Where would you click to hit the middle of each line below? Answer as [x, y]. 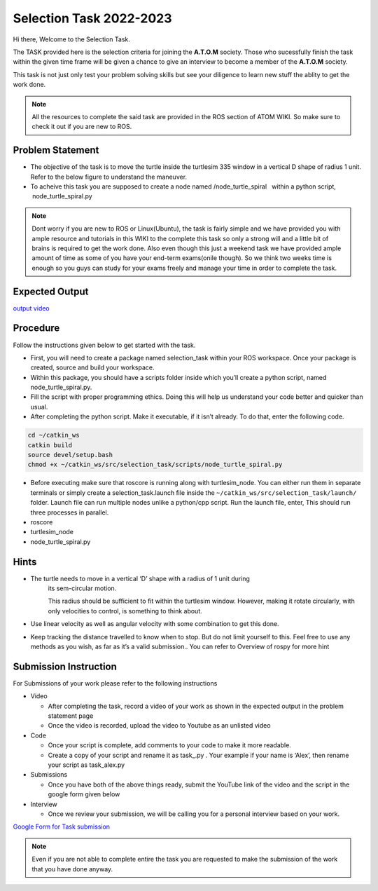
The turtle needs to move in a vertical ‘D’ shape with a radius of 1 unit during [140, 578]
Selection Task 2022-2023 [92, 18]
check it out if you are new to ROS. [82, 127]
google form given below [84, 794]
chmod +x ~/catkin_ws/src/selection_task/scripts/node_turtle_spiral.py [155, 465]
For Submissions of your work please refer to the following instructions [115, 683]
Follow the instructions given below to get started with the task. [104, 345]
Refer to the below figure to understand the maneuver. [109, 177]
